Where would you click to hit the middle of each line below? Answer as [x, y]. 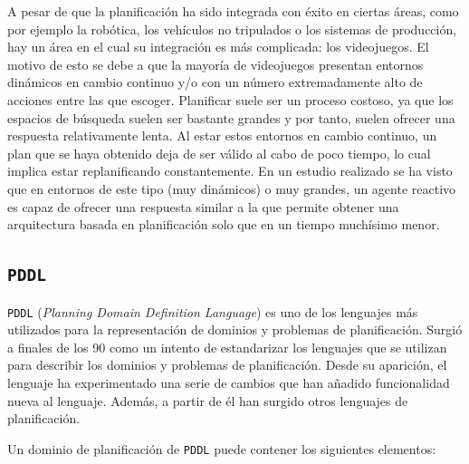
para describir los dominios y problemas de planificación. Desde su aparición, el [227, 365]
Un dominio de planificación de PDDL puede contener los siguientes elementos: [222, 448]
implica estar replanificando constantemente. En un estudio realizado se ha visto [230, 171]
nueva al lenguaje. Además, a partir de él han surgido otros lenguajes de [208, 400]
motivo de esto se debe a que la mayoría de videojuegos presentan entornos [215, 64]
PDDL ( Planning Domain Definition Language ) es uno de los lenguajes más [213, 311]
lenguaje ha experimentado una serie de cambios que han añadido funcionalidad [229, 382]
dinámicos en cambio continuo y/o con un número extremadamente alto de [215, 82]
